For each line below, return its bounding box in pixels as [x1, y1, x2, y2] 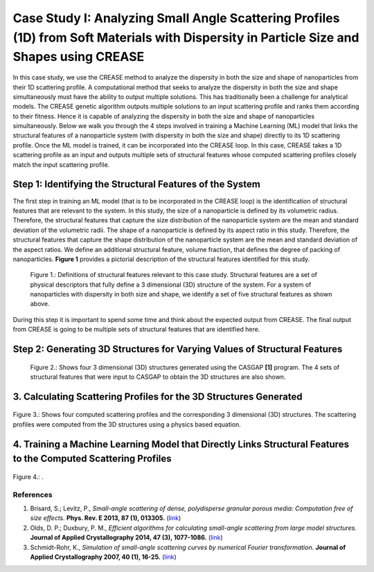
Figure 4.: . [12, 472, 44, 481]
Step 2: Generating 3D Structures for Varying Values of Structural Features [12, 343, 343, 355]
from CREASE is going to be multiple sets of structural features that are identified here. [12, 325, 260, 334]
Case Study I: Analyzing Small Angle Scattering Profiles [12, 10, 340, 26]
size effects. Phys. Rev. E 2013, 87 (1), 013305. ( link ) [30, 514, 181, 522]
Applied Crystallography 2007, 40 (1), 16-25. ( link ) [30, 553, 177, 561]
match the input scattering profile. [12, 160, 110, 169]
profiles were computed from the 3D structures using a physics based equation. [12, 420, 242, 429]
